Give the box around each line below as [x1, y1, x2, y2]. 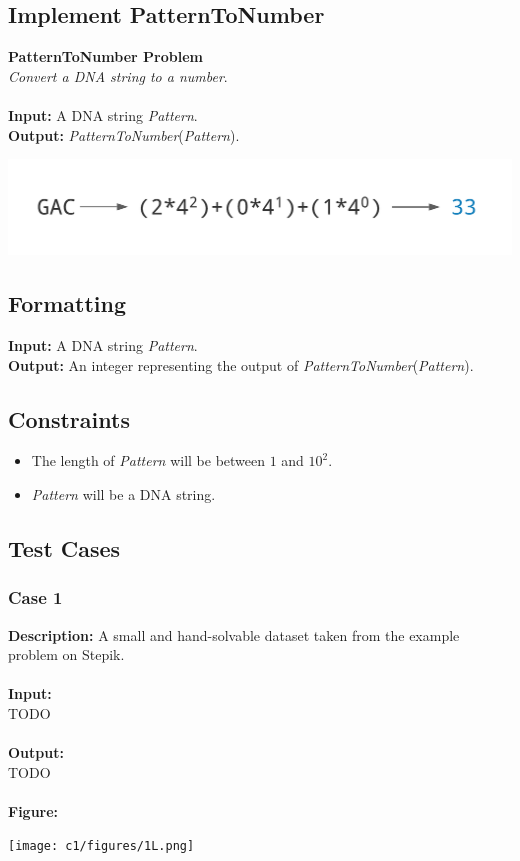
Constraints [8, 403, 130, 434]
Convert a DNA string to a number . [8, 65, 228, 86]
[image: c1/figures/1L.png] [8, 839, 195, 854]
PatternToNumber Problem [8, 46, 203, 67]
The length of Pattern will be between [31, 450, 266, 471]
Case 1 [8, 585, 63, 610]
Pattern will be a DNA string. [31, 483, 216, 504]
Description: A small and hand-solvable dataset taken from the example [8, 624, 460, 645]
